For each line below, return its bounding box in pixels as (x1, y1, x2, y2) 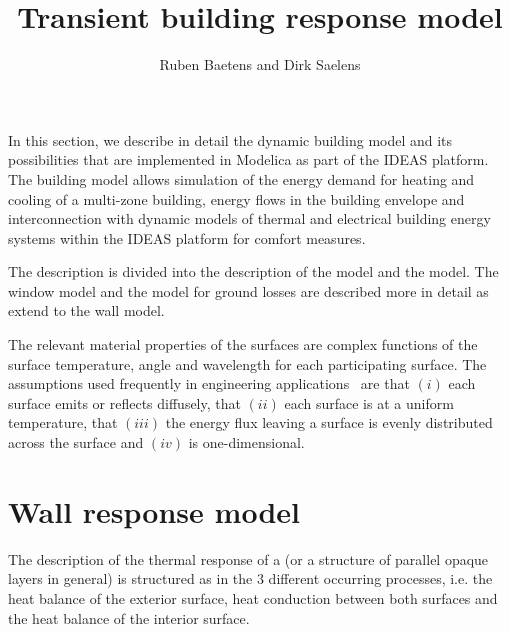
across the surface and (8, 432, 144, 453)
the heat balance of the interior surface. (8, 607, 250, 628)
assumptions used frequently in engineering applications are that (8, 373, 410, 394)
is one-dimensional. (188, 432, 305, 453)
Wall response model (8, 490, 300, 531)
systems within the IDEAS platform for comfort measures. (8, 227, 366, 248)
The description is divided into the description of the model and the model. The (8, 261, 499, 282)
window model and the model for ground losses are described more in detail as (8, 280, 489, 301)
